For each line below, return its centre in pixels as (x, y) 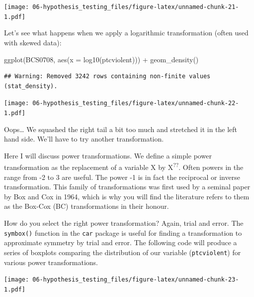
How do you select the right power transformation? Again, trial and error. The (124, 223)
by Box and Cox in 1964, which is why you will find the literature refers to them (127, 196)
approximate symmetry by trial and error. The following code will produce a (121, 242)
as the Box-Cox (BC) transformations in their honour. (86, 206)
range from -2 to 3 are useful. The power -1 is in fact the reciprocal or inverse (122, 177)
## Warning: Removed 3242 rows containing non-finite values (107, 76)
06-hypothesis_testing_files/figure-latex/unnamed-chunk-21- (136, 7)
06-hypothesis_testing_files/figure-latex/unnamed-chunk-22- (136, 103)
